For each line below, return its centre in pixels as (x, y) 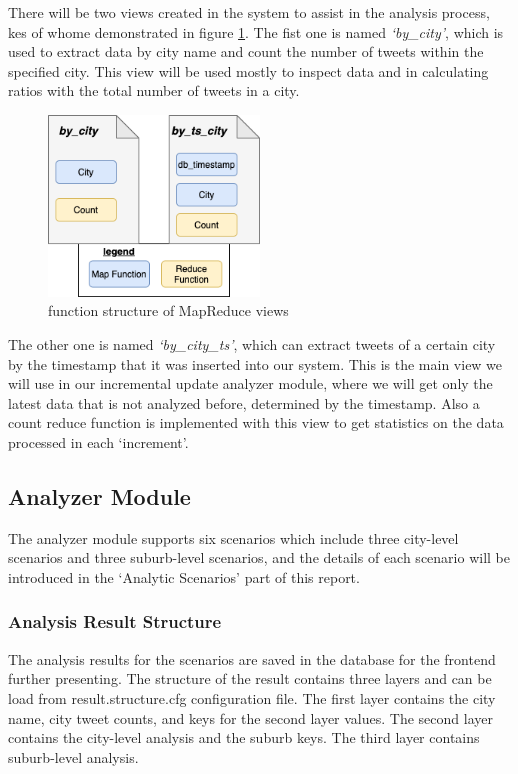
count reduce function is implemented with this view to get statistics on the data (256, 422)
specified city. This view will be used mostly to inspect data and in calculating (248, 70)
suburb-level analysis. (73, 756)
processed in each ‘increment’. (98, 441)
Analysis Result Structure (115, 621)
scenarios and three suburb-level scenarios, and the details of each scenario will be (259, 557)
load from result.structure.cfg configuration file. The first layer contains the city (252, 697)
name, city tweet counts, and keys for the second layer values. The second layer (250, 717)
